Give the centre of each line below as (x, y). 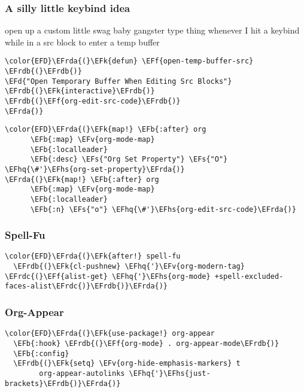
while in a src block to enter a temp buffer (82, 42)
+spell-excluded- (249, 276)
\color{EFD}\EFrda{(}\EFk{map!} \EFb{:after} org (106, 130)
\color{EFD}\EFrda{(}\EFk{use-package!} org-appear (110, 334)
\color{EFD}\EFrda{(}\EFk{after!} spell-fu (93, 256)
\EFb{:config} (41, 353)
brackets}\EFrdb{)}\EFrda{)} (63, 383)
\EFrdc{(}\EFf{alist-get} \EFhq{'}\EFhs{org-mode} (108, 276)
